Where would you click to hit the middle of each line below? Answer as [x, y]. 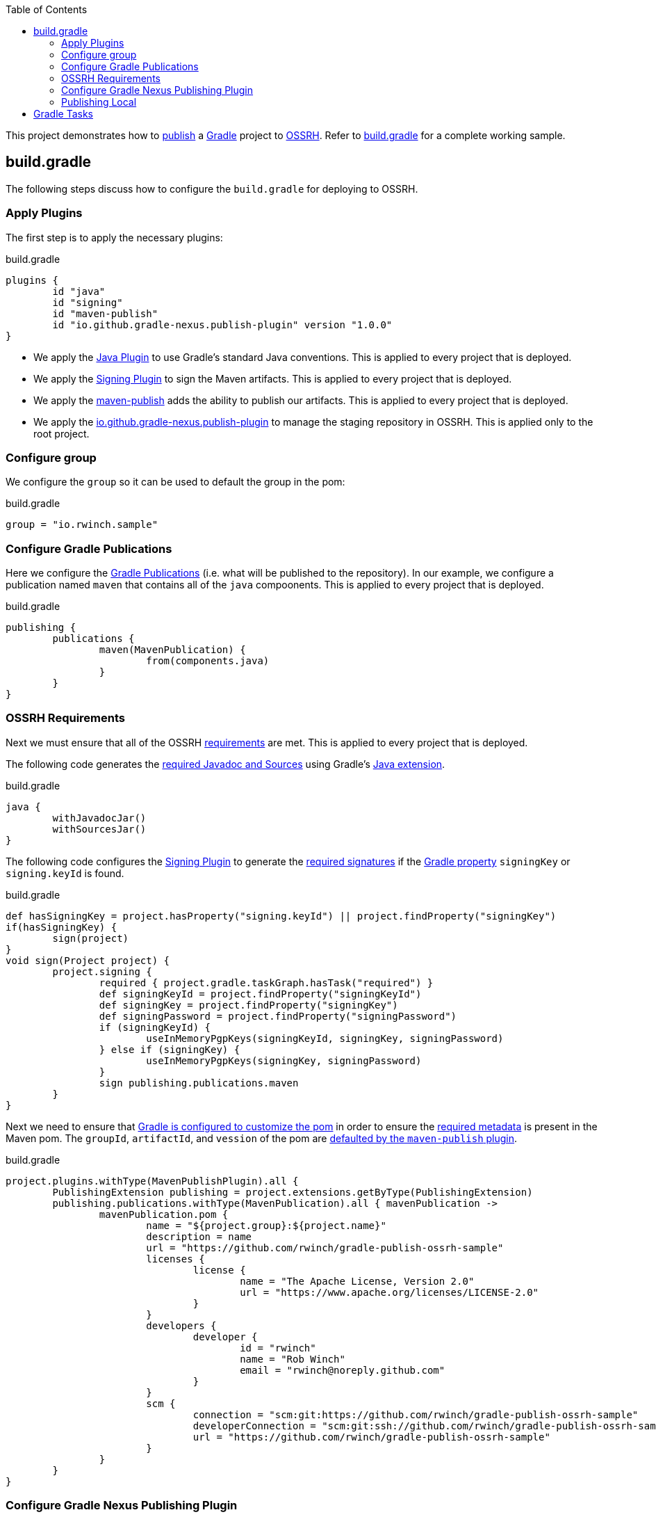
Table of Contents [47, 9]
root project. [61, 433]
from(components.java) [208, 661]
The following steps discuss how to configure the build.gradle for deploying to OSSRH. [212, 188]
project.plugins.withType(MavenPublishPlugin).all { [152, 1181]
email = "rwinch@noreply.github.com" [343, 1370]
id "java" [79, 291]
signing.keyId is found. [65, 873]
